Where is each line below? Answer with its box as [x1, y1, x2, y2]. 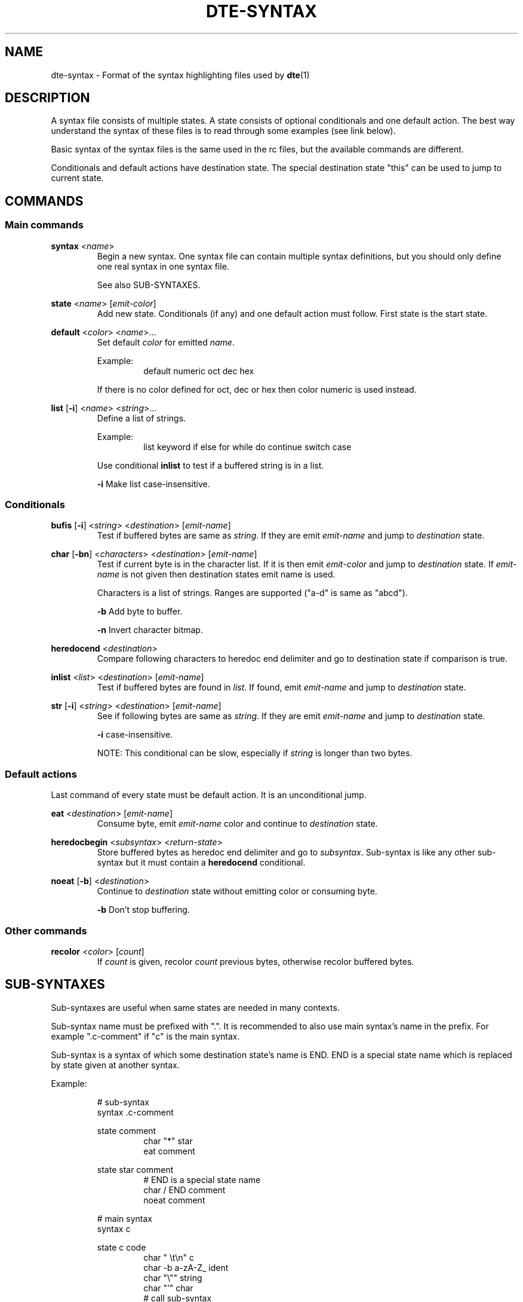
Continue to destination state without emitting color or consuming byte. [97, 886, 377, 897]
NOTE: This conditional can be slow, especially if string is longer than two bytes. [97, 748, 413, 759]
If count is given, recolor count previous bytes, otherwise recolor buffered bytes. [97, 956, 414, 967]
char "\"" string [143, 1272, 202, 1283]
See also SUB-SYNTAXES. [97, 279, 201, 290]
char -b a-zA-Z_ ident [143, 1262, 229, 1273]
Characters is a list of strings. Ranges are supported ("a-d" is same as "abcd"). [97, 588, 408, 598]
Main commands [5, 219, 84, 231]
